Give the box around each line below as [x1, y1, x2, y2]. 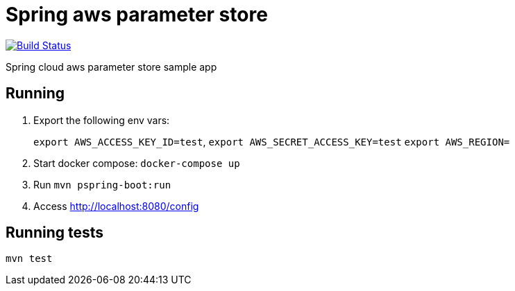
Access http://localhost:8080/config [33, 200, 199, 212]
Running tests [6, 224, 104, 242]
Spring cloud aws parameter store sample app [6, 60, 217, 73]
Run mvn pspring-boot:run [33, 178, 171, 191]
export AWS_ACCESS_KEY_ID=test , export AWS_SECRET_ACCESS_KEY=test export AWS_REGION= [33, 135, 510, 148]
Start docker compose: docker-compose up [33, 157, 240, 169]
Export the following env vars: [33, 114, 170, 126]
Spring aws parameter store [6, 3, 268, 26]
